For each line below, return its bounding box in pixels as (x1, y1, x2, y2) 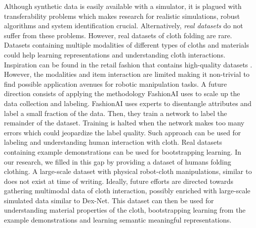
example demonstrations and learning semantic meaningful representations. (4, 215, 232, 225)
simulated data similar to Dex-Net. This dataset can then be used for (4, 195, 214, 205)
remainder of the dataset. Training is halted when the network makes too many (4, 117, 245, 128)
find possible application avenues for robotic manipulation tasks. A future (4, 78, 227, 89)
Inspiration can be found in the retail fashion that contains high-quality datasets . (4, 59, 253, 69)
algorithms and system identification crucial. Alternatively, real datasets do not (4, 20, 243, 31)
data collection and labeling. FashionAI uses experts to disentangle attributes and (4, 98, 252, 108)
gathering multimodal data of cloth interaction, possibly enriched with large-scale (4, 185, 251, 196)
